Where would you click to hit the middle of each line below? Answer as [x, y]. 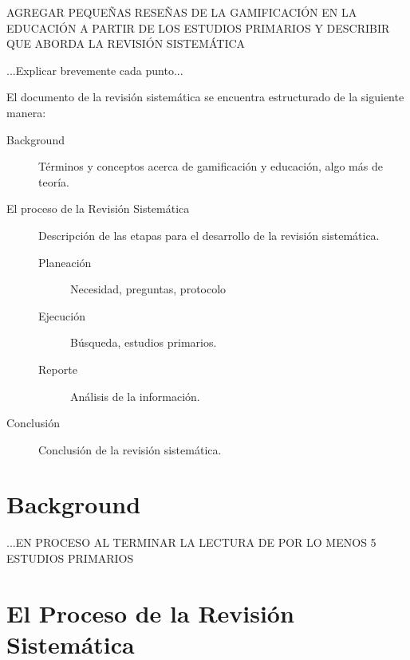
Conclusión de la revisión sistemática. [130, 449]
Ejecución [62, 315]
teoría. [54, 181]
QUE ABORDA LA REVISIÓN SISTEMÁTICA [126, 43]
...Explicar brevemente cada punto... [95, 70]
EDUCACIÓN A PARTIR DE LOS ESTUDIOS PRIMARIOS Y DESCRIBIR [198, 27]
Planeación [65, 262]
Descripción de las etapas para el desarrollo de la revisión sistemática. [209, 235]
